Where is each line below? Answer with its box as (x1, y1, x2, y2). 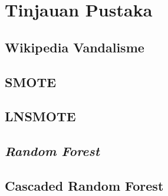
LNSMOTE (5, 107, 76, 125)
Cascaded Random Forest (5, 176, 164, 194)
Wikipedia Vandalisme (5, 38, 144, 56)
